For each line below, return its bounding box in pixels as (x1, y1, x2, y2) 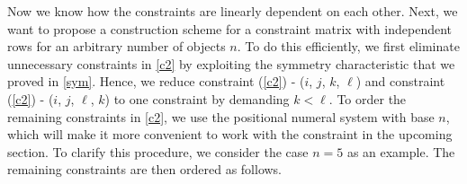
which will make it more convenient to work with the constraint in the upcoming (7, 125, 453, 144)
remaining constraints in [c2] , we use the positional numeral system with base (7, 107, 435, 126)
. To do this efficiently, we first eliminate (237, 37, 460, 56)
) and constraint (355, 72, 445, 91)
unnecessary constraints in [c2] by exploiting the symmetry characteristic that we (7, 54, 455, 73)
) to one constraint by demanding (104, 89, 290, 108)
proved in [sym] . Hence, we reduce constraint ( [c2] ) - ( (7, 72, 305, 91)
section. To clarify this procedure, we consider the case (7, 142, 309, 161)
